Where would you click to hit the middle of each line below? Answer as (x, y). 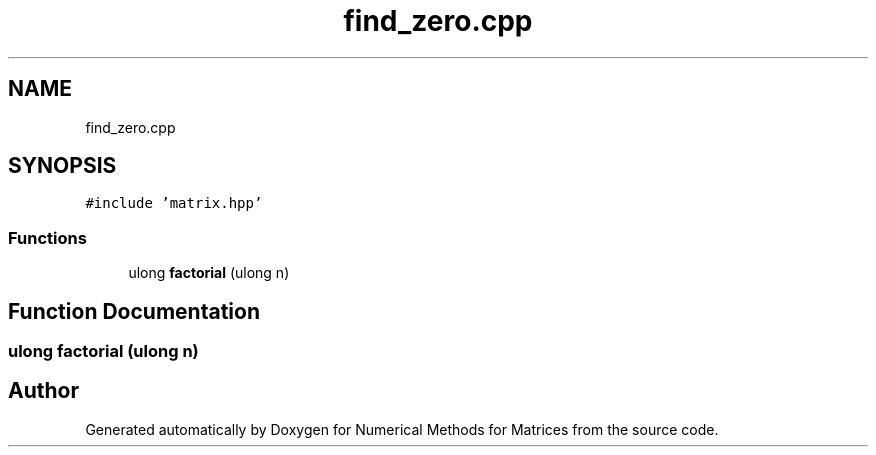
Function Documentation (134, 311)
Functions (47, 237)
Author (43, 391)
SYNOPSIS (62, 166)
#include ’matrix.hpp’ (174, 203)
